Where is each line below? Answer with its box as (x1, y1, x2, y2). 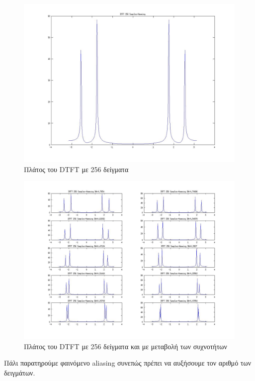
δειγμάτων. (4, 367, 35, 378)
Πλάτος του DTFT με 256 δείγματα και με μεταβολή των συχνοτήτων (24, 341, 227, 351)
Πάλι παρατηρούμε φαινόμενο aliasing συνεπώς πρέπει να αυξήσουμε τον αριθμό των (4, 358, 251, 368)
